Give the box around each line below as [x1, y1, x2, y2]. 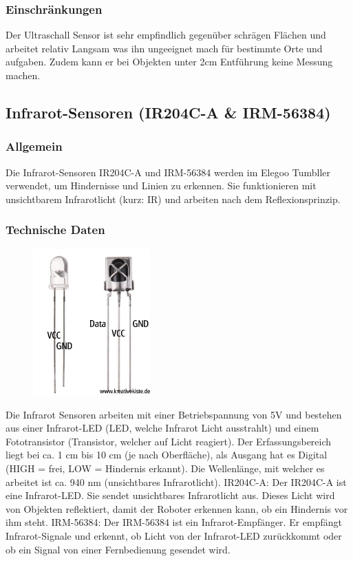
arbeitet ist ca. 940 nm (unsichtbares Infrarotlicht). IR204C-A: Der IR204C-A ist [6, 474, 347, 489]
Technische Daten [6, 221, 105, 238]
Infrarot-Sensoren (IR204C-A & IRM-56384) [6, 101, 331, 123]
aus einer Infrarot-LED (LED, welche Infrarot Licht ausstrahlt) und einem [6, 421, 319, 435]
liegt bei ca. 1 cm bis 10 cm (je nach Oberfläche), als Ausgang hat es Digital [6, 447, 328, 462]
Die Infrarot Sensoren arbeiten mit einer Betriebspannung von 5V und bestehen [6, 407, 342, 421]
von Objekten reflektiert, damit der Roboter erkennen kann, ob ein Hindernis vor [6, 501, 348, 516]
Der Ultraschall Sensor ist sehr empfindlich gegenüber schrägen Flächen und [6, 28, 326, 42]
